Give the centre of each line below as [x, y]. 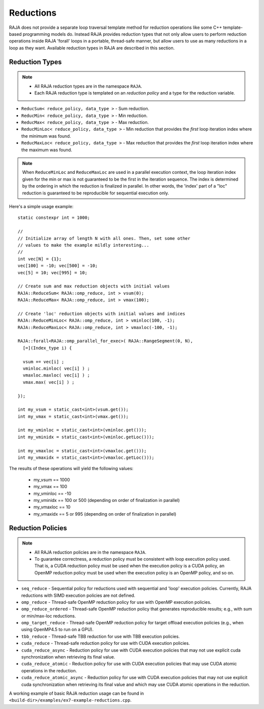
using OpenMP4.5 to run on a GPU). [57, 630]
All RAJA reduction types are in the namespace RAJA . [88, 86]
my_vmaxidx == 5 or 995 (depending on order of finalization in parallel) [105, 514]
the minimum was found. [46, 136]
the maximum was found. [47, 150]
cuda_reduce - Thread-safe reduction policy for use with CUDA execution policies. [106, 643]
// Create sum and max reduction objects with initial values [94, 286]
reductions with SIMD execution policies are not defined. [78, 595]
